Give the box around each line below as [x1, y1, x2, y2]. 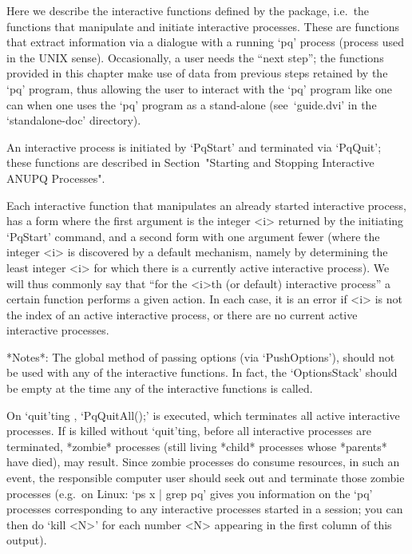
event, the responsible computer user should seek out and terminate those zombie [6, 469, 405, 486]
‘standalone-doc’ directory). [6, 112, 141, 129]
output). [6, 532, 47, 548]
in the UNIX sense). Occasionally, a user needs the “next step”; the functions [6, 49, 384, 65]
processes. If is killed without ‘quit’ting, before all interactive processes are [6, 422, 371, 439]
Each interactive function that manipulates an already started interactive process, [6, 196, 406, 213]
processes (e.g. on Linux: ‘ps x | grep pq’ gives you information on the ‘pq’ [6, 485, 373, 501]
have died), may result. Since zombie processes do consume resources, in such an [6, 453, 400, 470]
